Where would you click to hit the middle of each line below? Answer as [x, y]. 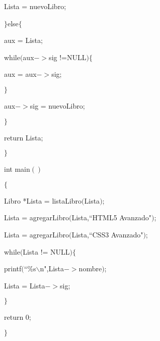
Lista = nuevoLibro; [35, 6]
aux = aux [20, 74]
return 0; [18, 317]
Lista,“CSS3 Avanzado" [107, 234]
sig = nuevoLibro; [57, 105]
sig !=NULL [68, 57]
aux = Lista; [23, 40]
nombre [90, 269]
